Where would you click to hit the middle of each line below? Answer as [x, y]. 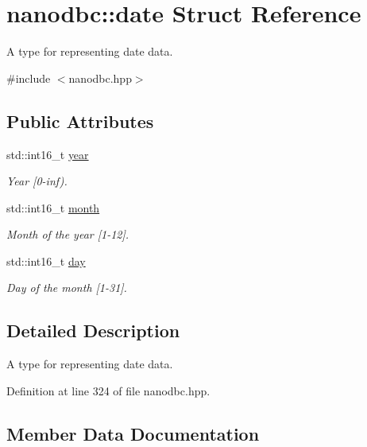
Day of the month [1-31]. [67, 288]
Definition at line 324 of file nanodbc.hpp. [108, 390]
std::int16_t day [46, 260]
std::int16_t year [48, 154]
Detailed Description [93, 330]
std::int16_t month [53, 207]
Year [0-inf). [37, 181]
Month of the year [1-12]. [68, 234]
